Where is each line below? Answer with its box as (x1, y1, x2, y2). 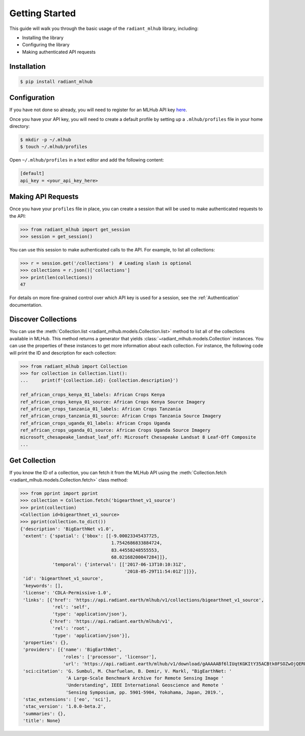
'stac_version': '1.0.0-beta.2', (23, 703, 106, 710)
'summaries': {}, (23, 711, 66, 716)
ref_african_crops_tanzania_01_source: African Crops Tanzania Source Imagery (20, 413, 221, 419)
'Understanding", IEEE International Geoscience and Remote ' (65, 682, 224, 688)
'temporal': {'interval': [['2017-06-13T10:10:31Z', (52, 561, 187, 567)
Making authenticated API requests (22, 49, 96, 55)
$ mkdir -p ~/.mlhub (20, 137, 71, 142)
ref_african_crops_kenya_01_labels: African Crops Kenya (20, 392, 165, 398)
